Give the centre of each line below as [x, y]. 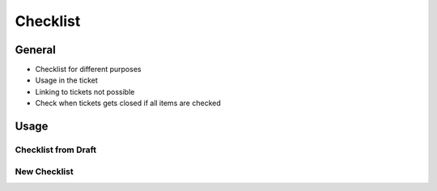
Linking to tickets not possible [85, 91]
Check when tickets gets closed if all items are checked [128, 103]
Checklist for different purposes [88, 70]
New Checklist [44, 172]
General [36, 50]
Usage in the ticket [66, 80]
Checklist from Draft [56, 150]
